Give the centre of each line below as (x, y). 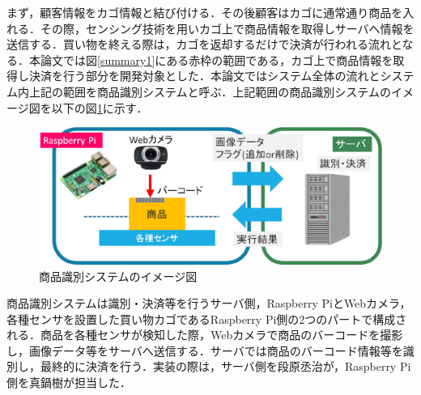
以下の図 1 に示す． (100, 107)
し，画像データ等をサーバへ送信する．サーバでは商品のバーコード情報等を (205, 350)
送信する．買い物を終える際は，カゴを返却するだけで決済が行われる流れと (204, 44)
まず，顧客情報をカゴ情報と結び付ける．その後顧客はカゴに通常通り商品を (205, 12)
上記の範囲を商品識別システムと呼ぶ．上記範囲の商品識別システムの (210, 91)
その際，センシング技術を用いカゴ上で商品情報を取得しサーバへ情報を (227, 28)
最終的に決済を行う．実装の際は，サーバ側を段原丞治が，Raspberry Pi (225, 366)
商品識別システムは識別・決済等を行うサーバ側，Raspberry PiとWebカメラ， (209, 303)
